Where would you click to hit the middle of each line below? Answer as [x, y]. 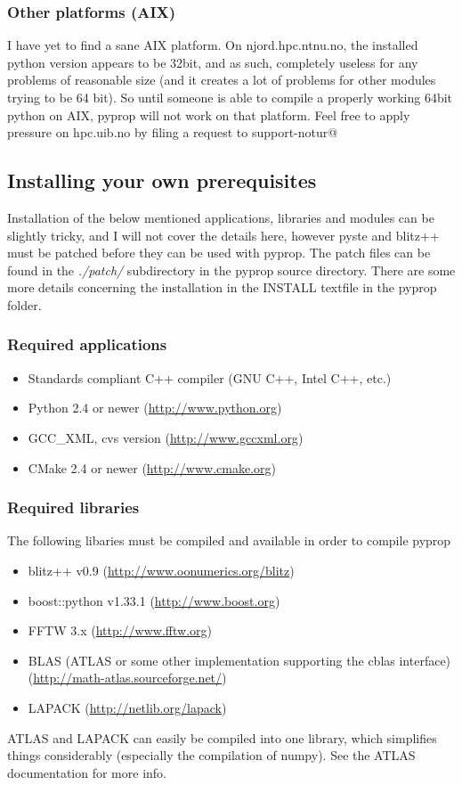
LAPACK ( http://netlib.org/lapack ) [127, 707]
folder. [24, 304]
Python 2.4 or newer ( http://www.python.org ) [155, 408]
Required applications [87, 344]
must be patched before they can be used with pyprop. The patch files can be [219, 253]
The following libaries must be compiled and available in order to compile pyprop [229, 540]
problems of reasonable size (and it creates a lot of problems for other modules [222, 80]
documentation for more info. [87, 772]
